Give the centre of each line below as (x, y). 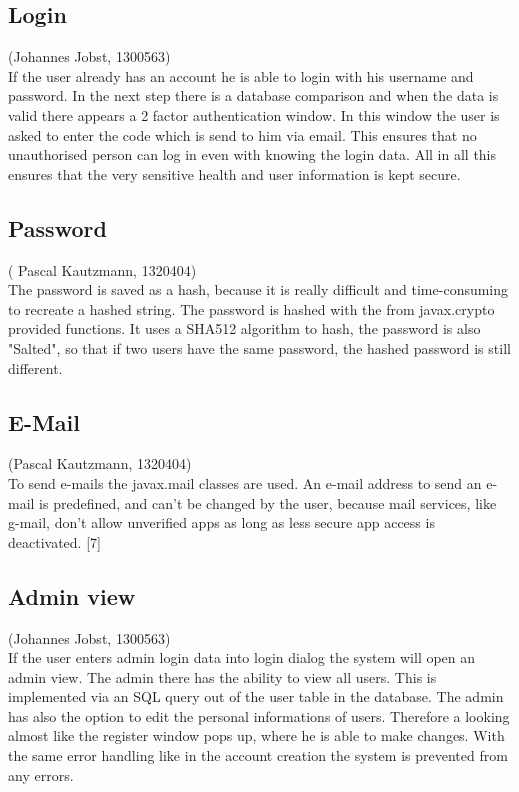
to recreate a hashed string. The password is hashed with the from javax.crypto (251, 308)
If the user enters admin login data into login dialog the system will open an (242, 657)
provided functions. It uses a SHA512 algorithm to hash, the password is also (244, 328)
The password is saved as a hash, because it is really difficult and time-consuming (258, 289)
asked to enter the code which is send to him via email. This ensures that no (242, 134)
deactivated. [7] (54, 541)
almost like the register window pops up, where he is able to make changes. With (256, 735)
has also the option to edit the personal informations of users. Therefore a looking (259, 715)
